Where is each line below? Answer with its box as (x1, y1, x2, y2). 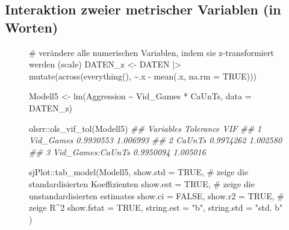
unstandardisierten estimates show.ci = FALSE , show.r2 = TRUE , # (29, 189, 284, 202)
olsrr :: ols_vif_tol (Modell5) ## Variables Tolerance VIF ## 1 (29, 122, 262, 134)
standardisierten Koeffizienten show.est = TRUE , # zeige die (29, 177, 255, 190)
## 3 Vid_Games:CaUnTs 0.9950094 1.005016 (29, 145, 206, 158)
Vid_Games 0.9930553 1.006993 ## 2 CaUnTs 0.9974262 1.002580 (29, 134, 282, 146)
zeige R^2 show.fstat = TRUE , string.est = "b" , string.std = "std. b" (29, 201, 283, 214)
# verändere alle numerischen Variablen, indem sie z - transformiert (29, 46, 274, 58)
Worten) (5, 17, 58, 36)
